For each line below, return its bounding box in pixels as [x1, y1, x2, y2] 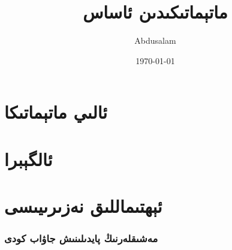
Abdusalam [134, 34, 176, 47]
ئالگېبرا [4, 146, 53, 171]
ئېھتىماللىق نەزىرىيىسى [4, 194, 162, 218]
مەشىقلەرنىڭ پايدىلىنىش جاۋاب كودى [4, 231, 158, 246]
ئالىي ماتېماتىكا [4, 100, 108, 124]
